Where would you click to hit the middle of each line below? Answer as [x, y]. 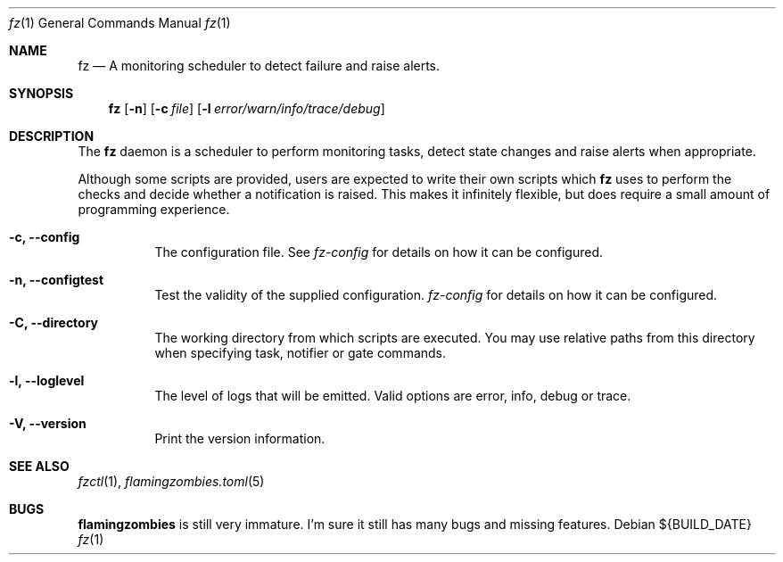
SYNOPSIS [41, 93]
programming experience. [154, 209]
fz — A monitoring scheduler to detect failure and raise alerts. [259, 66]
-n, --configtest [57, 280]
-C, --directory [54, 322]
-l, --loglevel [47, 380]
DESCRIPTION [52, 136]
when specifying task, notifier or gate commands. [301, 353]
